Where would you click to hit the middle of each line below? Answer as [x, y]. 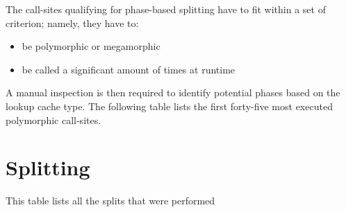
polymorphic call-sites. [53, 120]
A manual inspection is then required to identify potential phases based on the [173, 92]
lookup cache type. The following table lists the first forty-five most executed [169, 106]
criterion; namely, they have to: [72, 23]
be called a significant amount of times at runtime [129, 69]
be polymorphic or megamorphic [91, 46]
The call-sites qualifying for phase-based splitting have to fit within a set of [166, 9]
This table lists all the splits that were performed [110, 201]
